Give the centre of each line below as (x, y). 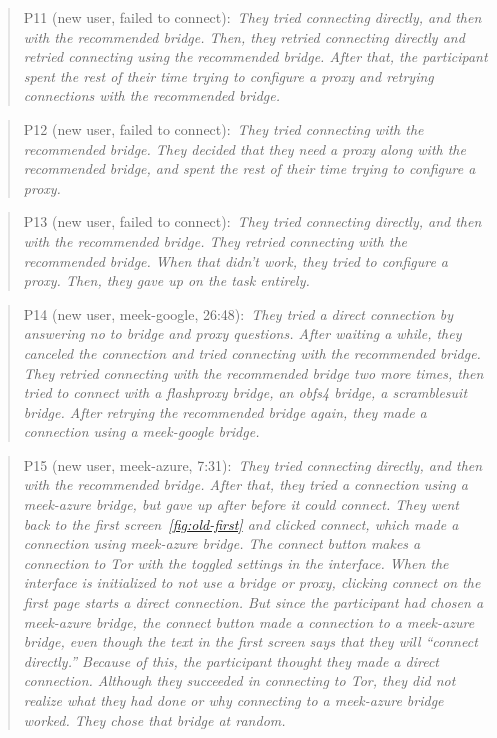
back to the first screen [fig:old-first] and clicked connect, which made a (241, 523)
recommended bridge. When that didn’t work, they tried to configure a (236, 260)
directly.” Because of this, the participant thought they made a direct (231, 660)
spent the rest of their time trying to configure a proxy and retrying (228, 75)
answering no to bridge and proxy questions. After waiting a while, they (242, 333)
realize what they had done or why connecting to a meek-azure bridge (233, 700)
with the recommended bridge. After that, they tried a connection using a (245, 484)
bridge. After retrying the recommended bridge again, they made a (225, 411)
